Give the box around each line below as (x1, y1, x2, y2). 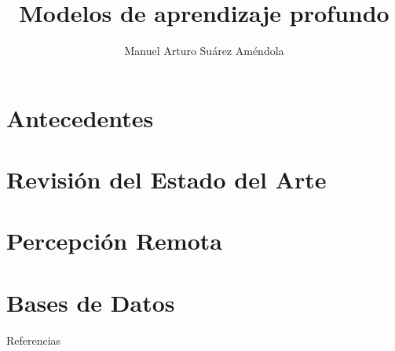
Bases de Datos (6, 286, 175, 318)
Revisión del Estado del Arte (6, 163, 327, 196)
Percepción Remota (6, 225, 222, 257)
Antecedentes (6, 101, 154, 133)
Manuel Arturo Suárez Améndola (124, 42, 284, 59)
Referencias (6, 331, 61, 348)
